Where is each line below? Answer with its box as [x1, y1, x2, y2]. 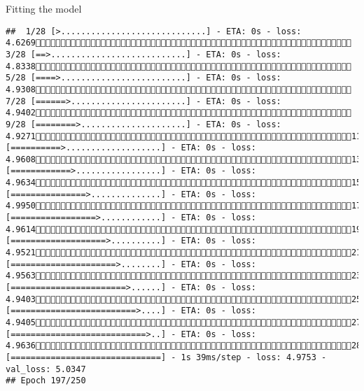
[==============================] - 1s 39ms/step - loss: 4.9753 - [6, 352, 327, 362]
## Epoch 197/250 [6, 376, 86, 386]
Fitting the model [6, 1, 82, 15]
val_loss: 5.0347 [6, 364, 86, 374]
